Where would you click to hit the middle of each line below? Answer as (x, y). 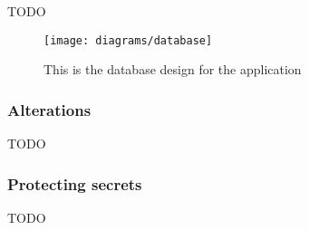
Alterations (49, 109)
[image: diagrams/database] (128, 40)
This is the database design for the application (173, 69)
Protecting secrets (75, 183)
